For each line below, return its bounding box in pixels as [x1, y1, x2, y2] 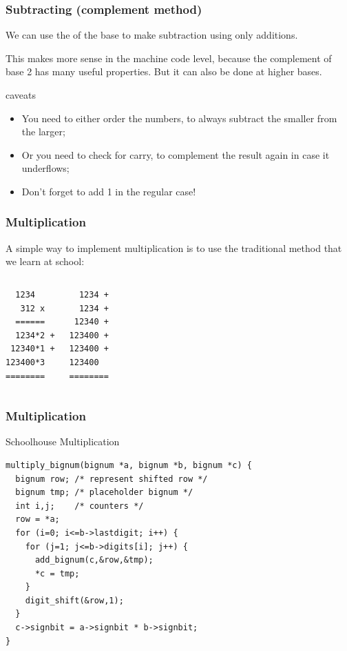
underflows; [21, 161, 70, 175]
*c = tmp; [34, 568, 80, 579]
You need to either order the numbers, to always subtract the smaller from [21, 110, 337, 125]
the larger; [21, 124, 65, 139]
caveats [6, 88, 36, 101]
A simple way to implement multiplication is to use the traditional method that [6, 240, 342, 255]
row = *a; [15, 514, 60, 525]
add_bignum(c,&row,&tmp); [34, 555, 154, 565]
